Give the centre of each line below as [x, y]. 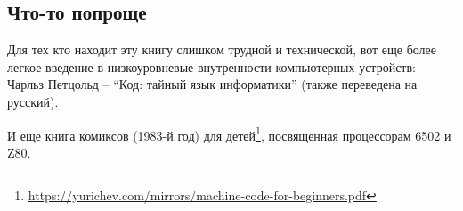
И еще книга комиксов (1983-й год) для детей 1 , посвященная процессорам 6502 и [229, 134]
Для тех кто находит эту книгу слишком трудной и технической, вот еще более [222, 49]
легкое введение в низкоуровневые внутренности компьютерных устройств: [211, 66]
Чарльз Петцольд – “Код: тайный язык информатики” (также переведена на [212, 84]
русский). [33, 101]
